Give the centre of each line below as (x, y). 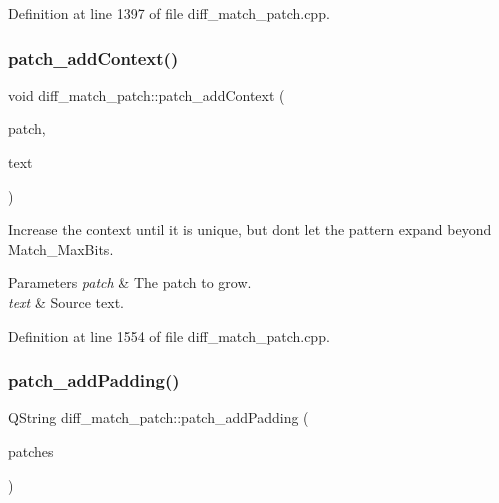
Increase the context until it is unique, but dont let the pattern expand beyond (250, 229)
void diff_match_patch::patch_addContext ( (146, 94)
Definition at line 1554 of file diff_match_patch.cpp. (169, 335)
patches (31, 450)
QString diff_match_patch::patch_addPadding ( (158, 417)
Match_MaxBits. (61, 248)
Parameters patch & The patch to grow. (130, 282)
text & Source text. (66, 301)
